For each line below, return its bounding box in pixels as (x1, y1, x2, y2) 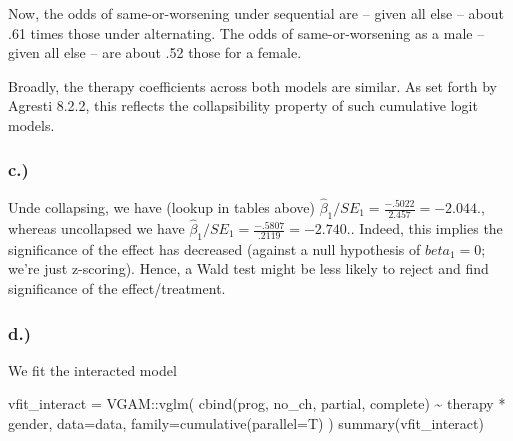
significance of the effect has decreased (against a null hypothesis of (8, 238, 421, 259)
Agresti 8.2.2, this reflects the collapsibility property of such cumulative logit (8, 95, 478, 116)
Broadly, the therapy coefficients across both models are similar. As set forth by (8, 75, 497, 96)
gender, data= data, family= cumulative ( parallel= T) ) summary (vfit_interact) (8, 413, 484, 433)
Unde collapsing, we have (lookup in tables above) (8, 197, 315, 217)
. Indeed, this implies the (350, 218, 503, 239)
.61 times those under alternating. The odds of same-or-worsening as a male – (8, 22, 485, 43)
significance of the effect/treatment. (8, 278, 226, 298)
